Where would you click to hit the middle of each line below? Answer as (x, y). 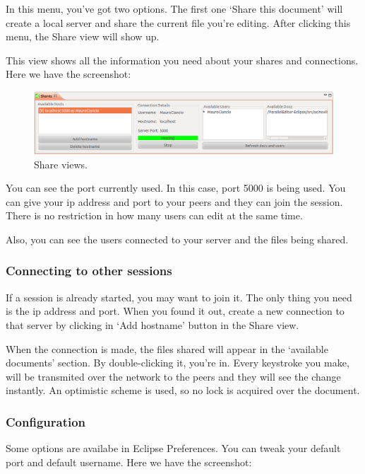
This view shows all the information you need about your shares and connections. (182, 60)
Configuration (46, 421)
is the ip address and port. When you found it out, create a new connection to (175, 311)
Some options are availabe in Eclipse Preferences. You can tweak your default (173, 448)
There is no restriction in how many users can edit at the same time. (154, 215)
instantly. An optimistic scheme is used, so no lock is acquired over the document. (183, 390)
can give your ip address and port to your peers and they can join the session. (174, 201)
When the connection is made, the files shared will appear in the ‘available (167, 348)
